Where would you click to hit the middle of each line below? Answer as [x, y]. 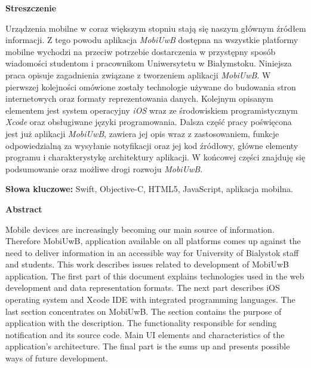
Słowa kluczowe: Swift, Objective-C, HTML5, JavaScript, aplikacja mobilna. [149, 189]
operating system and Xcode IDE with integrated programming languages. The [150, 299]
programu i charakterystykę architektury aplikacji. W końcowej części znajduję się [155, 157]
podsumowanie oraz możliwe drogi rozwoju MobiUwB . [104, 168]
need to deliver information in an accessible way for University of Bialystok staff [152, 252]
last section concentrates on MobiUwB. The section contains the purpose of [144, 311]
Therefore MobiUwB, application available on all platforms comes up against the [153, 241]
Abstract [24, 209]
